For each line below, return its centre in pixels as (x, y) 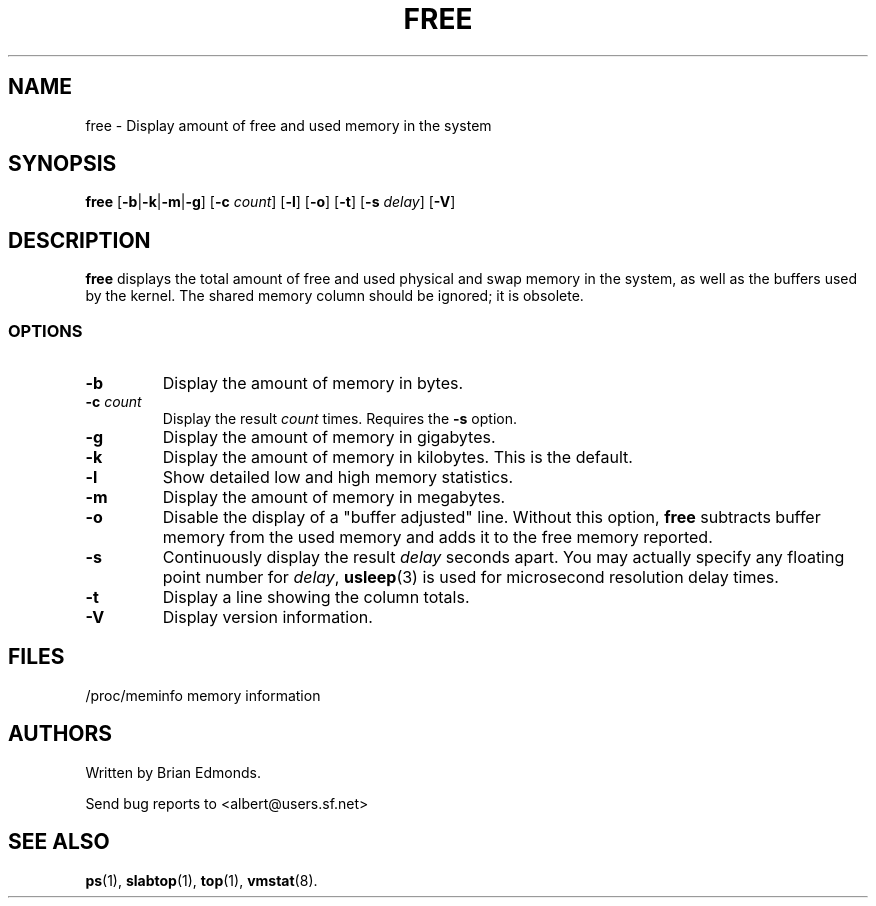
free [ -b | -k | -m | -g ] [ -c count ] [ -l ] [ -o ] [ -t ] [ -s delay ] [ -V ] (270, 202)
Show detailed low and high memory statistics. (338, 477)
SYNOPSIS (62, 164)
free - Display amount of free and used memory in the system (288, 125)
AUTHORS (60, 734)
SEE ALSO (59, 842)
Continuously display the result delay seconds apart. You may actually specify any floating (503, 557)
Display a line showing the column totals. (316, 597)
